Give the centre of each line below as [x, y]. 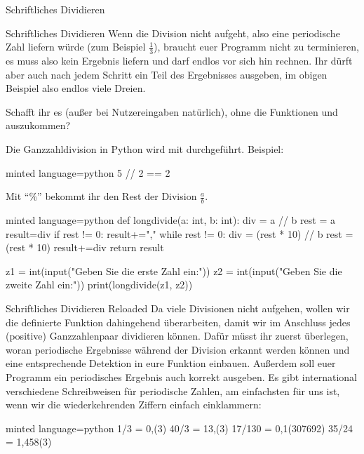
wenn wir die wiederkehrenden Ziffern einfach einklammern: [134, 405]
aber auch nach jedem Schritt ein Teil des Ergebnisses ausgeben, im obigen [167, 74]
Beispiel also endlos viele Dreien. [76, 88]
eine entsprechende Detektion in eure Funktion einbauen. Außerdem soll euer [171, 363]
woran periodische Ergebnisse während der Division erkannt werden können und [178, 349]
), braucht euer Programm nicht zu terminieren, [256, 47]
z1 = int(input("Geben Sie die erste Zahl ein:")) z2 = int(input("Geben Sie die [174, 271]
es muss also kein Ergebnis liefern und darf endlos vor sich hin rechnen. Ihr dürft [179, 61]
